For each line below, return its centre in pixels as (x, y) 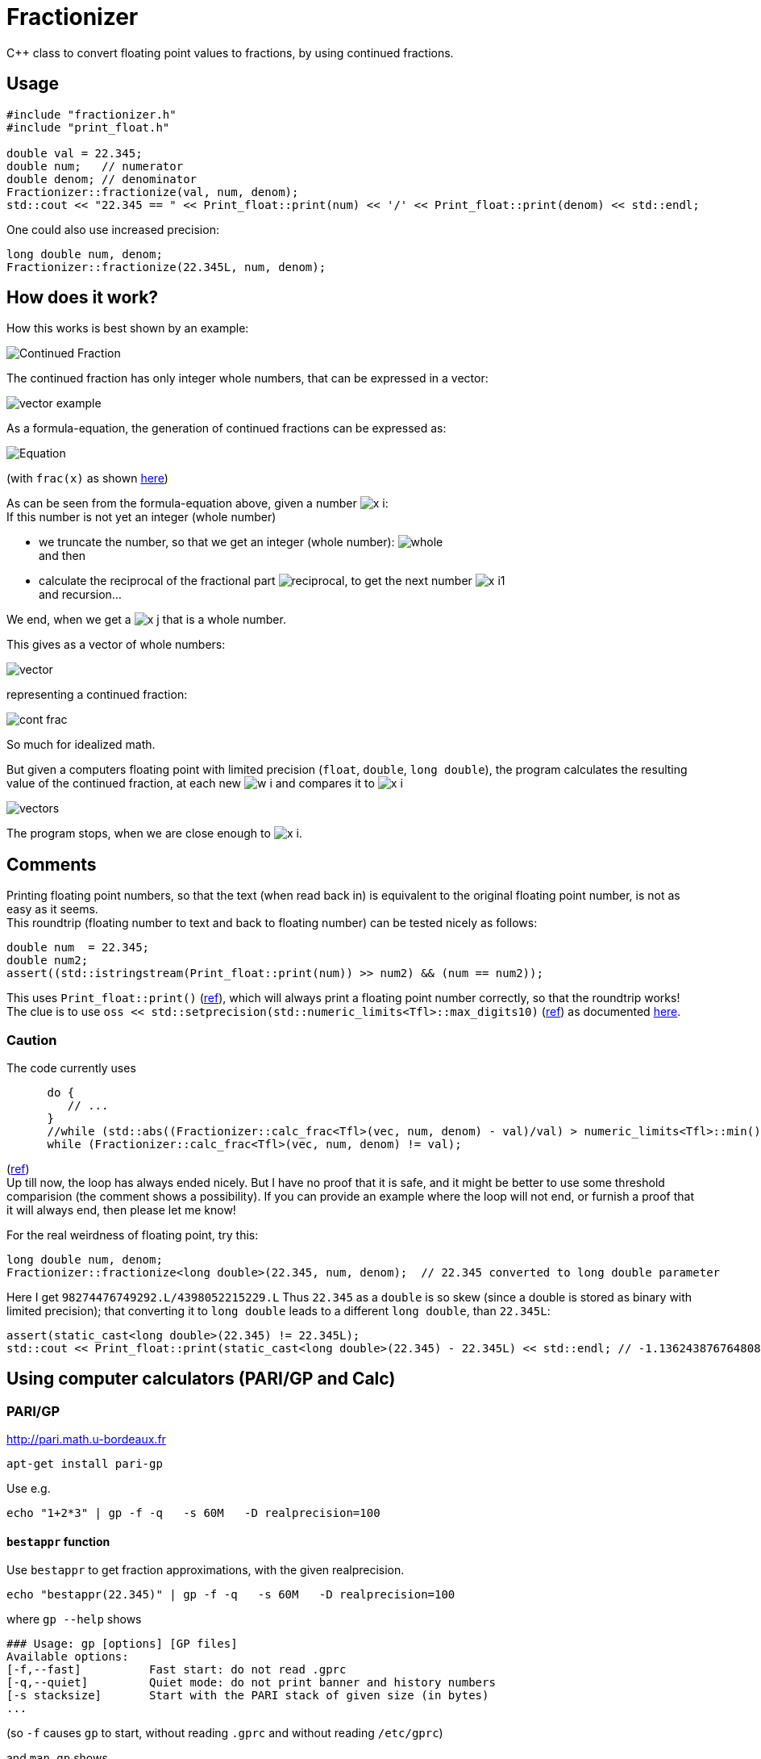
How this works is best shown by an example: (128, 328)
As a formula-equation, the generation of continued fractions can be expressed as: (227, 428)
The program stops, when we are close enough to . (154, 834)
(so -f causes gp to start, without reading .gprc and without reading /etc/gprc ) (225, 1733)
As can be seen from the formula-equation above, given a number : (198, 503)
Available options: (68, 1657)
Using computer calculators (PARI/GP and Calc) (201, 1379)
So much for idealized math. (81, 745)
